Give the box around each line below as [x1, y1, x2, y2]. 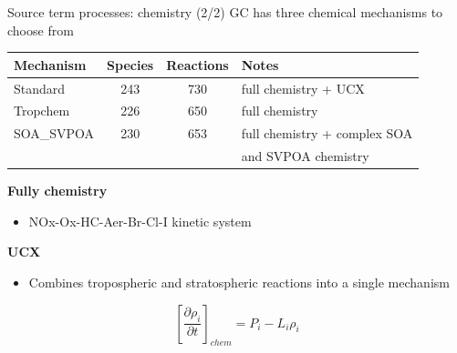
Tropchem [14, 101, 70, 120]
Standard [14, 78, 66, 97]
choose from [7, 20, 74, 39]
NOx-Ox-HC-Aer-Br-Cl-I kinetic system [28, 211, 252, 230]
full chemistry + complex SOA [241, 124, 413, 143]
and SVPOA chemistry [241, 146, 369, 166]
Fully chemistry [7, 181, 108, 200]
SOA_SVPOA [14, 124, 95, 143]
